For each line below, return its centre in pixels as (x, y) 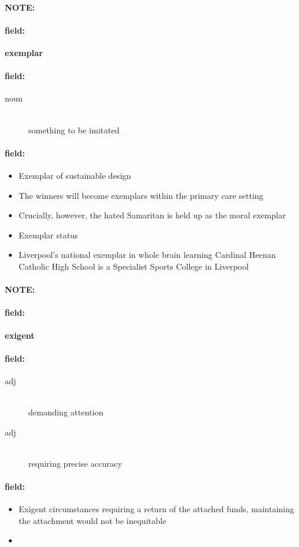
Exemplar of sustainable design (75, 175)
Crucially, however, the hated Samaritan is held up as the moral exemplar (152, 215)
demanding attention (66, 412)
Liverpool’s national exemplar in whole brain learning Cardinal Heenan (147, 255)
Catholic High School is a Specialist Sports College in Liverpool (134, 266)
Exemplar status (48, 235)
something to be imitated (74, 130)
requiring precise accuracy (75, 463)
